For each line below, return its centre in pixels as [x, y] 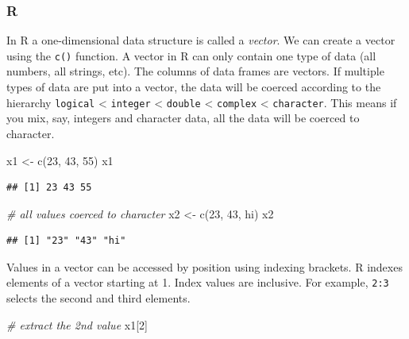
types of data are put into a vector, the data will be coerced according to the [194, 87]
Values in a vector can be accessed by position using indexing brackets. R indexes [204, 266]
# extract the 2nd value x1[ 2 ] [77, 324]
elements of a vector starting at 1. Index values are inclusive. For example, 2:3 [198, 282]
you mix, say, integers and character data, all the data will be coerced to [183, 118]
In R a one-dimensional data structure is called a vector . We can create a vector [201, 40]
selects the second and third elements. [98, 298]
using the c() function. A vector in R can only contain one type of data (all [191, 55]
